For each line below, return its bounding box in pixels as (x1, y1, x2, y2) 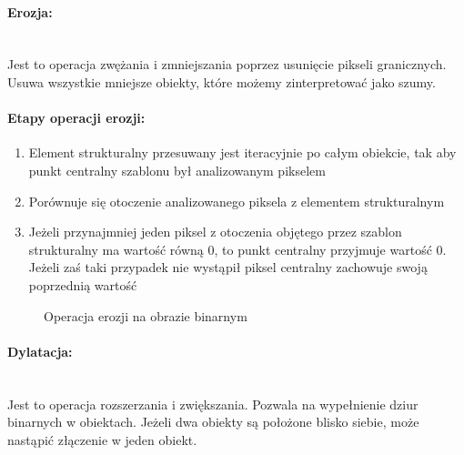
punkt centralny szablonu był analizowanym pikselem (28, 160, 326, 179)
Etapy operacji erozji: (7, 108, 146, 127)
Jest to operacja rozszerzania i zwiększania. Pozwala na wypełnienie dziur (7, 394, 419, 413)
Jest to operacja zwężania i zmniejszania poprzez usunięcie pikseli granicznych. (7, 55, 447, 74)
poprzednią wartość (28, 275, 137, 294)
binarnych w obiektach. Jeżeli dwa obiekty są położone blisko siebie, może (7, 412, 419, 431)
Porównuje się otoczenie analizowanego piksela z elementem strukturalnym (28, 191, 445, 210)
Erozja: (7, 2, 53, 21)
